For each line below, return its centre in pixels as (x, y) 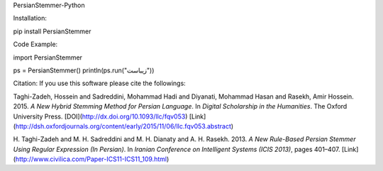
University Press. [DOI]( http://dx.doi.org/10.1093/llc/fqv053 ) (100, 116)
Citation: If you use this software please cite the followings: (99, 83)
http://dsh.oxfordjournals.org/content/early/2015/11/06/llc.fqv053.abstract (123, 126)
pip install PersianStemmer (52, 31)
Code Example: (35, 44)
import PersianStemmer (48, 57)
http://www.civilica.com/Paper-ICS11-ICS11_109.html (91, 159)
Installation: (30, 18)
